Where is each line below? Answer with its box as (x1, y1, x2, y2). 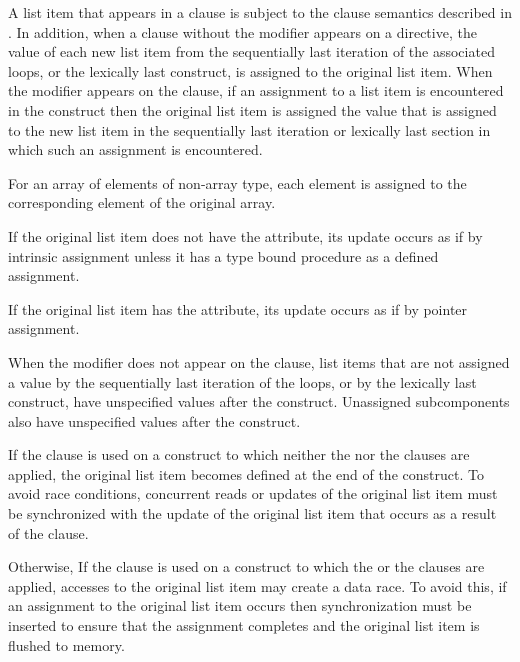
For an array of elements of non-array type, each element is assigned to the (8, 172, 467, 193)
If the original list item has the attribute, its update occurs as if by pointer (8, 298, 468, 319)
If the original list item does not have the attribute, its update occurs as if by (8, 225, 483, 246)
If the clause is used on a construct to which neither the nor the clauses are (8, 444, 470, 465)
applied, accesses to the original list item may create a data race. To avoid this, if (8, 575, 507, 596)
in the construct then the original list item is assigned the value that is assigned (8, 99, 497, 120)
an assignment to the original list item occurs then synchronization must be (8, 595, 472, 616)
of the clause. (8, 522, 89, 543)
